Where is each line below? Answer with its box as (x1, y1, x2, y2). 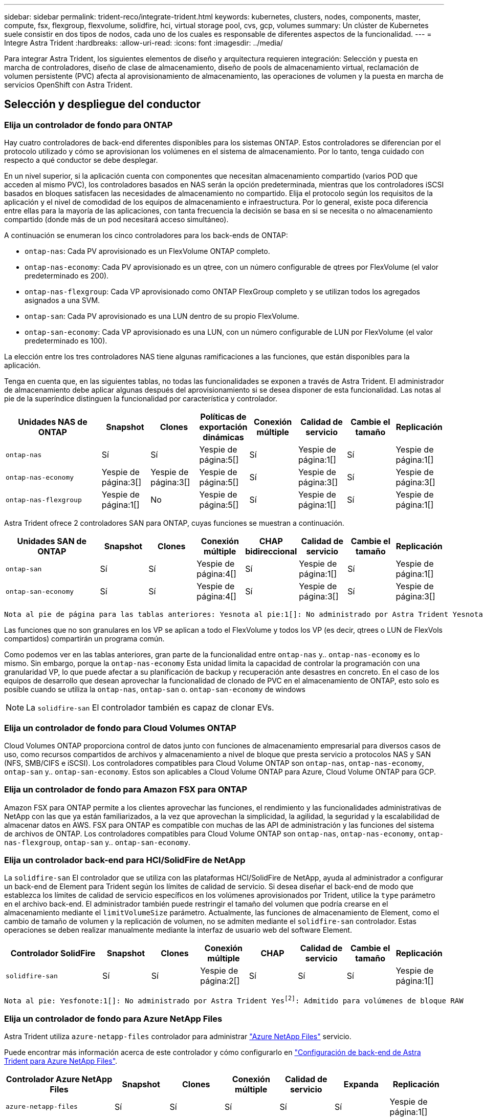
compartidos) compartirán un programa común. (4, 634, 165, 643)
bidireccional (245, 546, 297, 557)
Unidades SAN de (17, 536, 86, 547)
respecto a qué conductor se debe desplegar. (4, 156, 158, 165)
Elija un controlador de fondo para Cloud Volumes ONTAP (4, 722, 236, 733)
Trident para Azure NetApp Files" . (4, 1056, 118, 1065)
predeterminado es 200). (25, 271, 109, 281)
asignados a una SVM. (25, 296, 100, 305)
